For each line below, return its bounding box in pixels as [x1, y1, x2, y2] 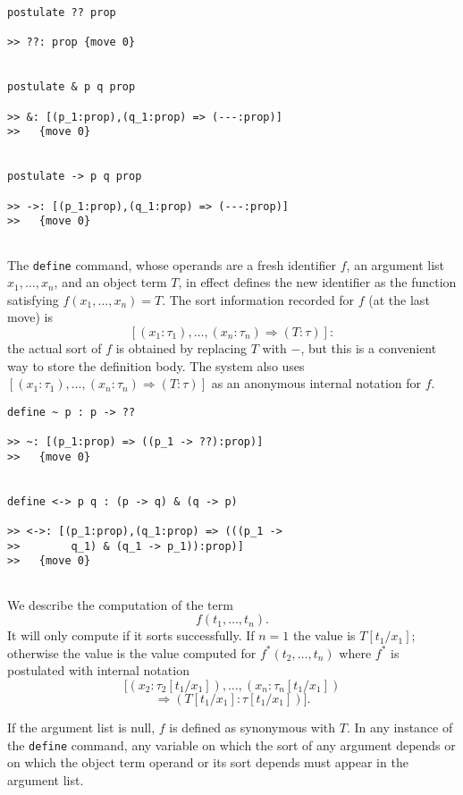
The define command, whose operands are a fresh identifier [7, 255, 337, 274]
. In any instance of [346, 717, 453, 736]
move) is [7, 308, 54, 326]
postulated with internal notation [7, 661, 189, 680]
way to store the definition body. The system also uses [7, 356, 305, 375]
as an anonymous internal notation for [211, 374, 422, 393]
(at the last [368, 290, 430, 309]
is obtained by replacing [115, 338, 248, 357]
